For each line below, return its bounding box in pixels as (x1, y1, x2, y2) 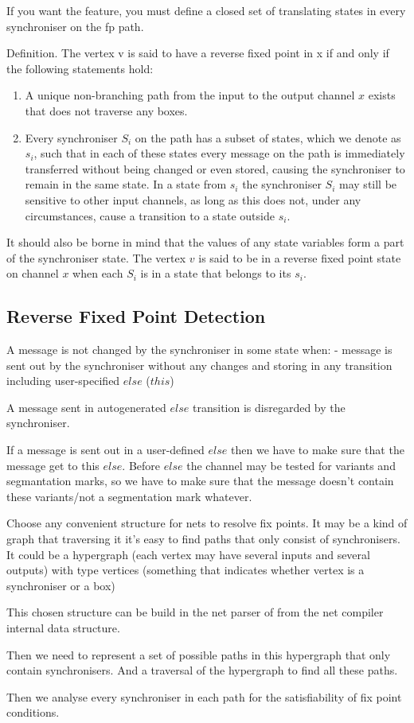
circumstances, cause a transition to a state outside (25, 207, 275, 224)
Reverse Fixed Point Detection (6, 304, 266, 328)
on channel (6, 265, 59, 282)
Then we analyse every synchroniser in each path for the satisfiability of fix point (6, 688, 402, 705)
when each (72, 265, 123, 282)
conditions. (6, 704, 60, 721)
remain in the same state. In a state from (25, 176, 227, 192)
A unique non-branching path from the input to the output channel (25, 87, 355, 103)
